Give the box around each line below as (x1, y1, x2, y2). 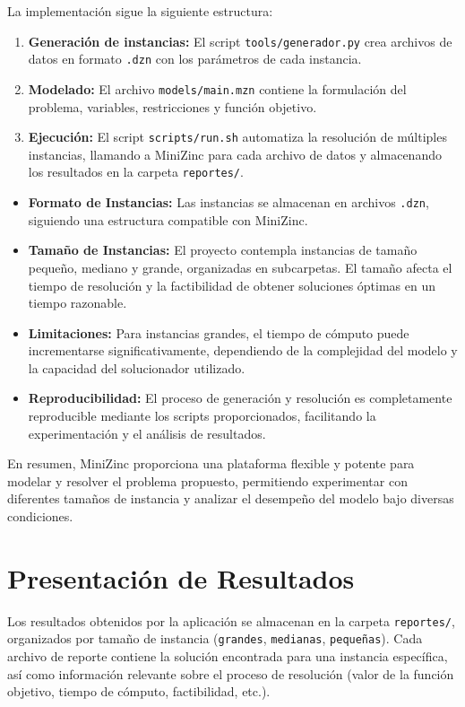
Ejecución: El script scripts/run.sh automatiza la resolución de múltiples (28, 127, 447, 146)
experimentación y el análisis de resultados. (28, 423, 266, 442)
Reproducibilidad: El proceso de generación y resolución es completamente (28, 388, 452, 407)
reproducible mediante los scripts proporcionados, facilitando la (28, 406, 376, 425)
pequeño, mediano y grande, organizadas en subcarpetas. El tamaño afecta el (28, 257, 452, 276)
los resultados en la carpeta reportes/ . (28, 162, 244, 181)
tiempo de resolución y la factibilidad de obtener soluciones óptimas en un (28, 275, 436, 294)
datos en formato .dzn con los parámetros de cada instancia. (28, 49, 362, 68)
